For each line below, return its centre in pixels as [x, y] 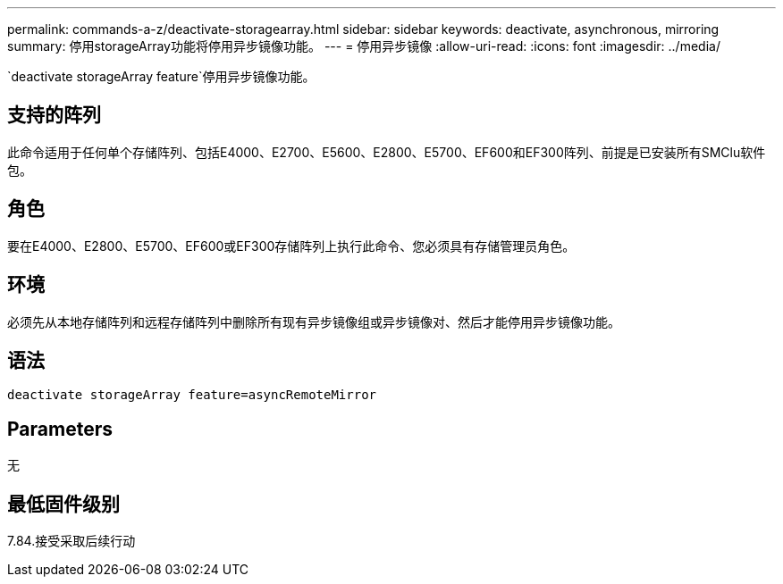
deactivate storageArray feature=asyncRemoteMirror [192, 395]
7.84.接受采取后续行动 [72, 541]
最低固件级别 [63, 504]
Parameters [60, 429]
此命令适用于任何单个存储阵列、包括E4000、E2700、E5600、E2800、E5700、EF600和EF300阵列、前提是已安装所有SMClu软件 [387, 152]
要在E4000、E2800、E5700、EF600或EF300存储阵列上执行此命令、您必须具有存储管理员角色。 [291, 246]
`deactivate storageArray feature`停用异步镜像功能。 [161, 76]
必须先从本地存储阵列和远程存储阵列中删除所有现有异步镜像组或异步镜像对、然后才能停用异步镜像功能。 [314, 321]
